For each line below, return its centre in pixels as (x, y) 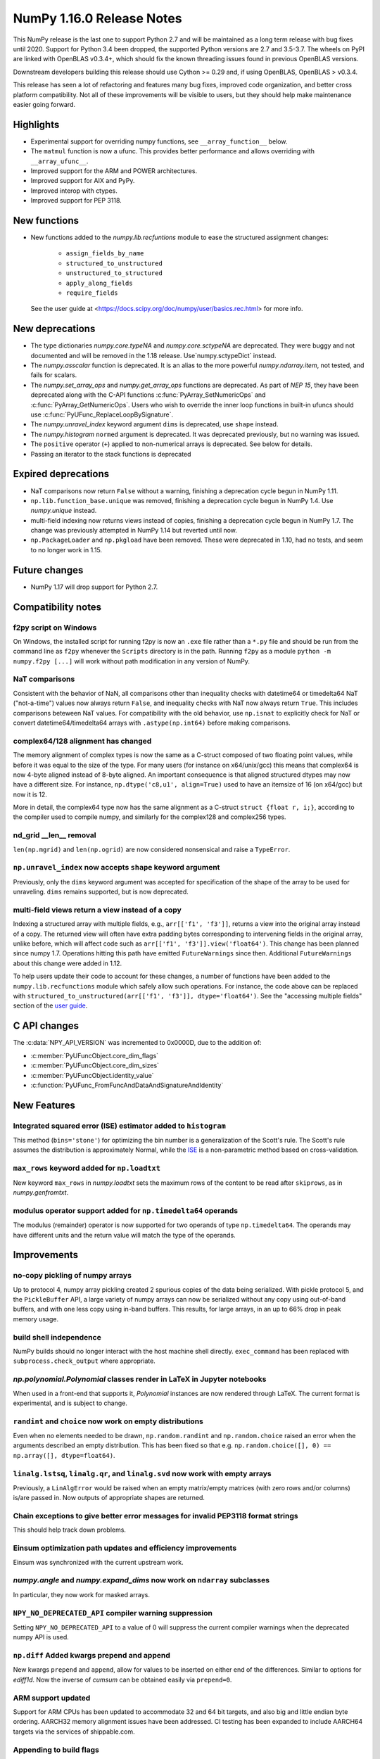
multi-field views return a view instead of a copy (97, 910)
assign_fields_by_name (105, 254)
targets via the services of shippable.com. (74, 1732)
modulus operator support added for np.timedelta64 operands (126, 1210)
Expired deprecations (61, 474)
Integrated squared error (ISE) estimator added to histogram (120, 1126)
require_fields (92, 293)
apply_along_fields (99, 283)
